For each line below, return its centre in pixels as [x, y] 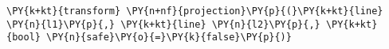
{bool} [24, 38]
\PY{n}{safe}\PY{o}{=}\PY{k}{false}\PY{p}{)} [169, 38]
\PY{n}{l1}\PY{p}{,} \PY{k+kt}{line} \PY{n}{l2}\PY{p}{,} [163, 24]
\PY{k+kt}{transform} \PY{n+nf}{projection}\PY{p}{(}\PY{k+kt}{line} [195, 11]
